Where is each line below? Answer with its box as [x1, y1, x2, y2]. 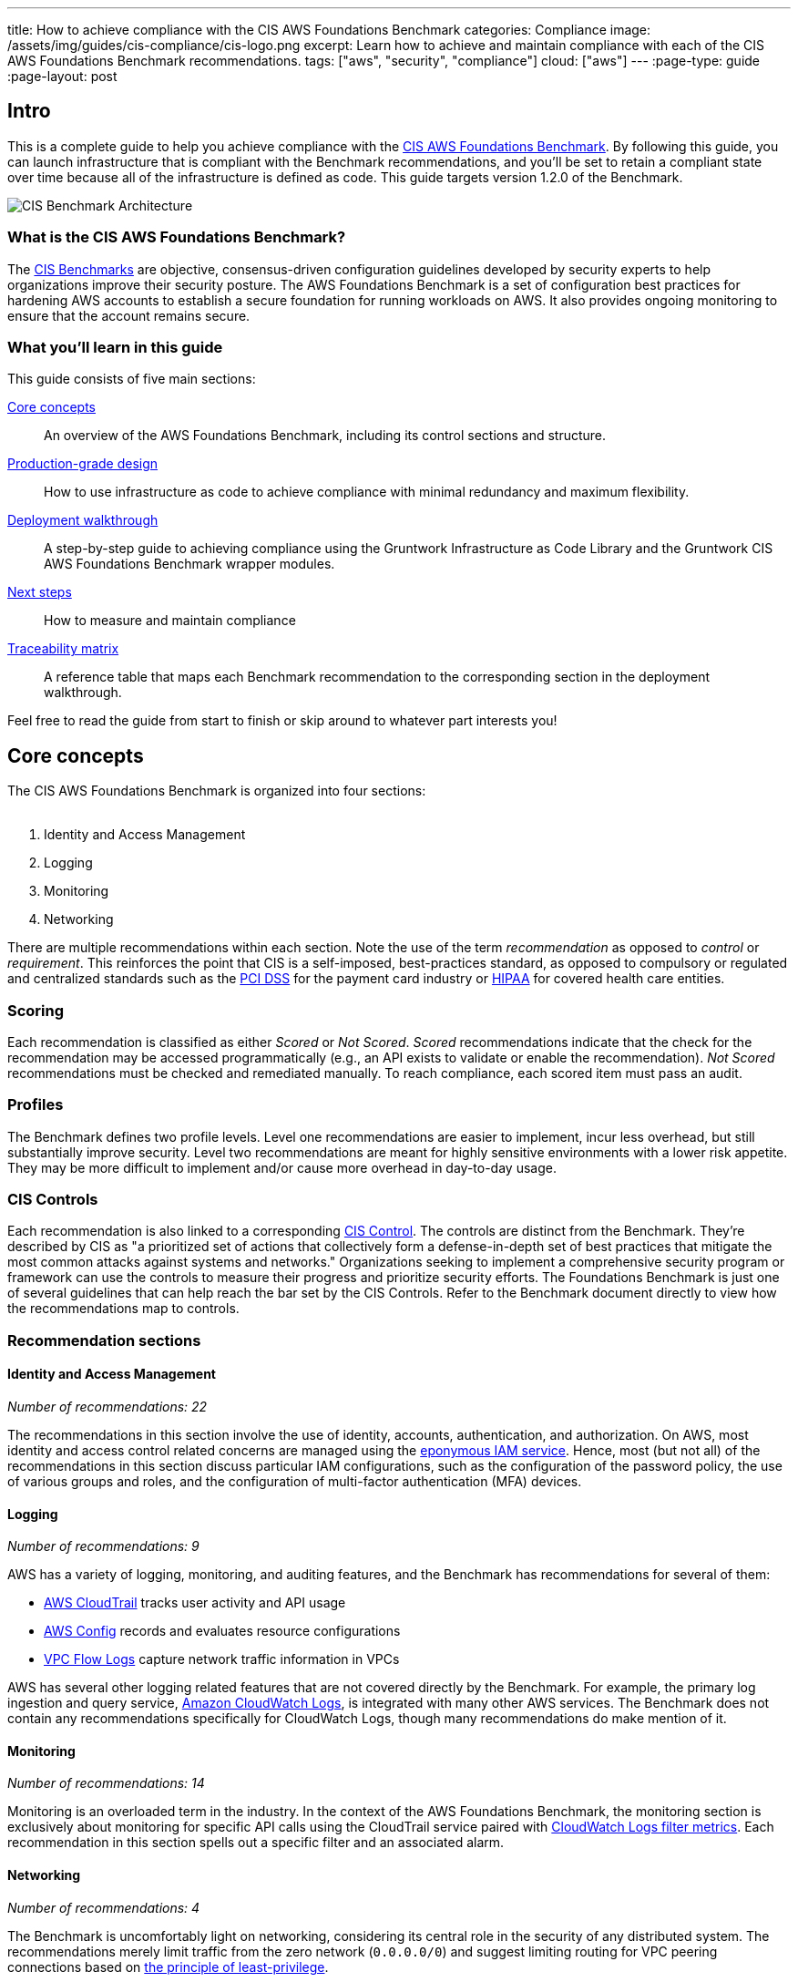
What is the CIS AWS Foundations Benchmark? [7, 228, 346, 247]
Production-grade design [7, 456, 159, 472]
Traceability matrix [7, 641, 119, 657]
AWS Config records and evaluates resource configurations [44, 1623, 401, 1639]
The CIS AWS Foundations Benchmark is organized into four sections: [7, 783, 426, 799]
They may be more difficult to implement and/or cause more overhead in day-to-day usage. [7, 1159, 557, 1176]
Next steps [7, 584, 72, 601]
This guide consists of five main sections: [7, 371, 256, 387]
